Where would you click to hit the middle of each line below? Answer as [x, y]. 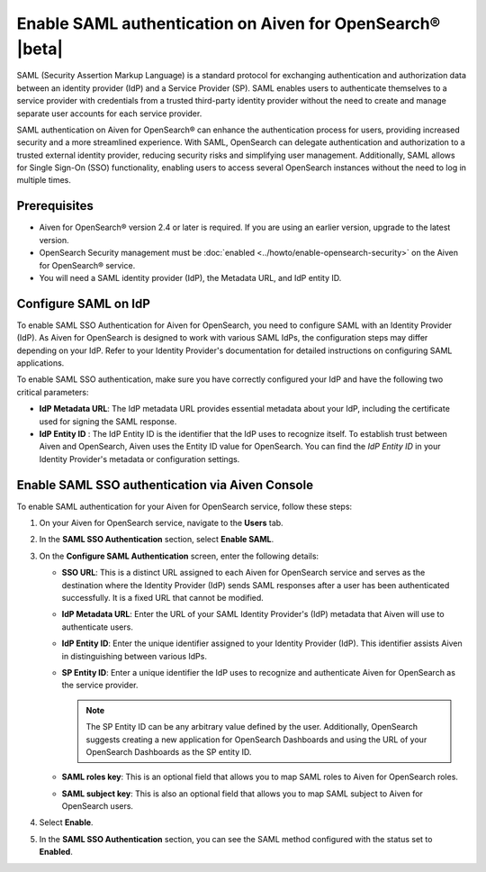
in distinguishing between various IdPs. [134, 656]
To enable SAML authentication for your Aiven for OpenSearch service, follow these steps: [184, 506]
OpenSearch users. [98, 806]
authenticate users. [98, 627]
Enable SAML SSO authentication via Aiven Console [165, 485]
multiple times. [44, 180]
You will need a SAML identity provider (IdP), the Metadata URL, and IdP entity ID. [190, 277]
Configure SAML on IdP [83, 303]
